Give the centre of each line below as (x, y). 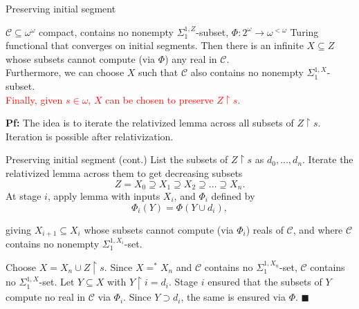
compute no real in (46, 297)
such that (158, 72)
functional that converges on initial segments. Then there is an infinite (155, 45)
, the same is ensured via (233, 297)
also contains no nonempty (247, 72)
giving (18, 229)
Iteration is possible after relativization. (90, 136)
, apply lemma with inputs (104, 195)
